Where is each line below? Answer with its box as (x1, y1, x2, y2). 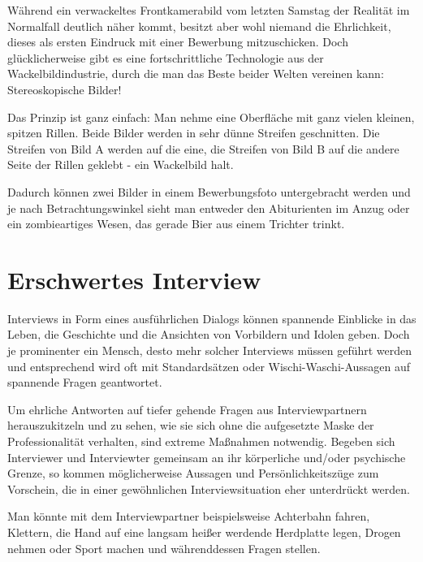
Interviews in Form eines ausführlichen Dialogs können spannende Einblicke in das (7, 309, 417, 326)
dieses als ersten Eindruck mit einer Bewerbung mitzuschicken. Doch (7, 33, 348, 50)
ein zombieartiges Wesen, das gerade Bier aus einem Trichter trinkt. (7, 215, 345, 232)
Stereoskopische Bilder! (7, 80, 122, 97)
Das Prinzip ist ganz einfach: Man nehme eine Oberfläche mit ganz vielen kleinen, (7, 108, 415, 125)
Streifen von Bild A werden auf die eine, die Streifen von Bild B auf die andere (7, 140, 399, 157)
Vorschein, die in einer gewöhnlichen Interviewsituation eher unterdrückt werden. (7, 480, 410, 497)
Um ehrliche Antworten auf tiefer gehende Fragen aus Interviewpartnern (7, 400, 367, 417)
